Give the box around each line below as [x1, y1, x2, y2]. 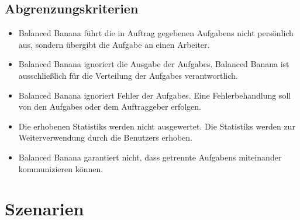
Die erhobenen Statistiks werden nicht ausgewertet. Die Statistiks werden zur [18, 120, 295, 132]
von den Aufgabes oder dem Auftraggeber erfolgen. [18, 100, 201, 113]
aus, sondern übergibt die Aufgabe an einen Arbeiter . [18, 38, 210, 50]
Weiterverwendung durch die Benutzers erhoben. [18, 131, 193, 144]
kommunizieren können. [18, 162, 104, 174]
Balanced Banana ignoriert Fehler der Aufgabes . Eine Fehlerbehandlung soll [18, 89, 291, 101]
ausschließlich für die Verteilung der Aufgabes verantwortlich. [18, 69, 238, 81]
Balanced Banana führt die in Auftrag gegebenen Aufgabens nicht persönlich [18, 27, 294, 39]
